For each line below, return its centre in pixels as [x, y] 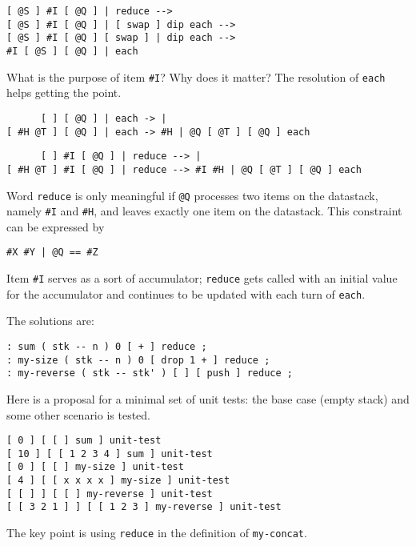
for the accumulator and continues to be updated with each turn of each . [186, 293]
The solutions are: [50, 321]
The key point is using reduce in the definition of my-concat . [157, 533]
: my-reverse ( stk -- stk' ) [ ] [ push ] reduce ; [150, 373]
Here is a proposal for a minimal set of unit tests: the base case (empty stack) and [208, 398]
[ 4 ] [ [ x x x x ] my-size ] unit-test [118, 481]
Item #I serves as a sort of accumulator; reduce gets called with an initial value [202, 278]
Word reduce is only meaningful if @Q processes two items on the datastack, [192, 195]
